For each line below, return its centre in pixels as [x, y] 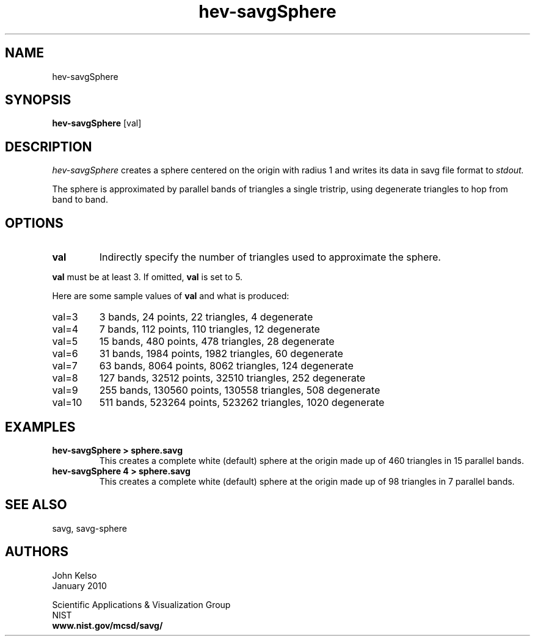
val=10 [67, 403]
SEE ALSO [36, 505]
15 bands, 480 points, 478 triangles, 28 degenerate [217, 342]
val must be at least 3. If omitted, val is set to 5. [147, 277]
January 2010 [79, 585]
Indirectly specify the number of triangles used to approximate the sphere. [270, 257]
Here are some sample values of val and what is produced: [171, 296]
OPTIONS [34, 223]
